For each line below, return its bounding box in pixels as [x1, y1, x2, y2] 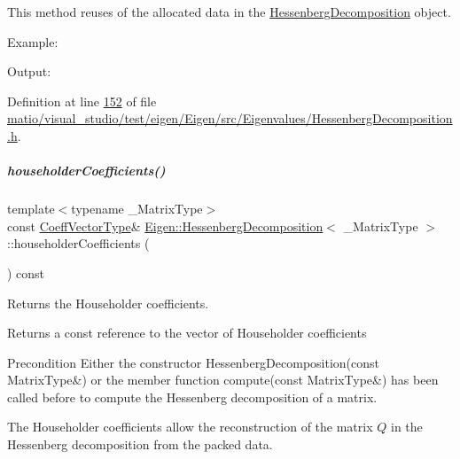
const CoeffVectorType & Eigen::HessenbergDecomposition [7, 216, 324, 235]
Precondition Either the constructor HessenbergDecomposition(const [7, 353, 380, 371]
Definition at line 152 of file [7, 91, 157, 110]
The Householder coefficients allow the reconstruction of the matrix [7, 417, 373, 436]
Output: [7, 62, 51, 81]
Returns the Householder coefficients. [7, 293, 209, 312]
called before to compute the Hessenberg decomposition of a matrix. [7, 387, 378, 406]
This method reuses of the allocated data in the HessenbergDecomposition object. [7, 3, 451, 20]
